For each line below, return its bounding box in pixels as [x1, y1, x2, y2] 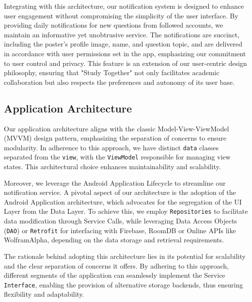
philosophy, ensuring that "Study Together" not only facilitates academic [4, 67, 220, 78]
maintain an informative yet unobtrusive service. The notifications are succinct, [4, 29, 240, 39]
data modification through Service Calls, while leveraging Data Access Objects [4, 216, 237, 226]
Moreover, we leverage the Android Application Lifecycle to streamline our [4, 177, 226, 188]
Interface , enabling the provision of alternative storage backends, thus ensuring [4, 279, 243, 289]
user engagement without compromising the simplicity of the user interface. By [4, 10, 238, 20]
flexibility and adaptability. [4, 289, 84, 299]
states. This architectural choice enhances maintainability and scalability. [4, 161, 221, 172]
